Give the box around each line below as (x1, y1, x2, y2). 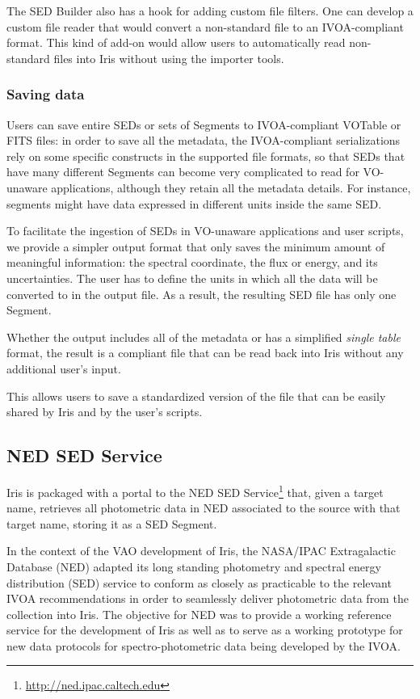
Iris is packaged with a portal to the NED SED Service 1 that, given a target (6, 481, 384, 500)
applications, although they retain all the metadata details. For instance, (51, 179, 411, 196)
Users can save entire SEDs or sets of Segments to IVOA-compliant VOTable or (6, 116, 401, 133)
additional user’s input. (6, 360, 121, 377)
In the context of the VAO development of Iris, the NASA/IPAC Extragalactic (6, 542, 396, 559)
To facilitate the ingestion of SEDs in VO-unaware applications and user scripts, (6, 222, 404, 239)
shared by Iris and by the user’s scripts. (6, 403, 203, 420)
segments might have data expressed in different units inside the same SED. (6, 195, 382, 212)
